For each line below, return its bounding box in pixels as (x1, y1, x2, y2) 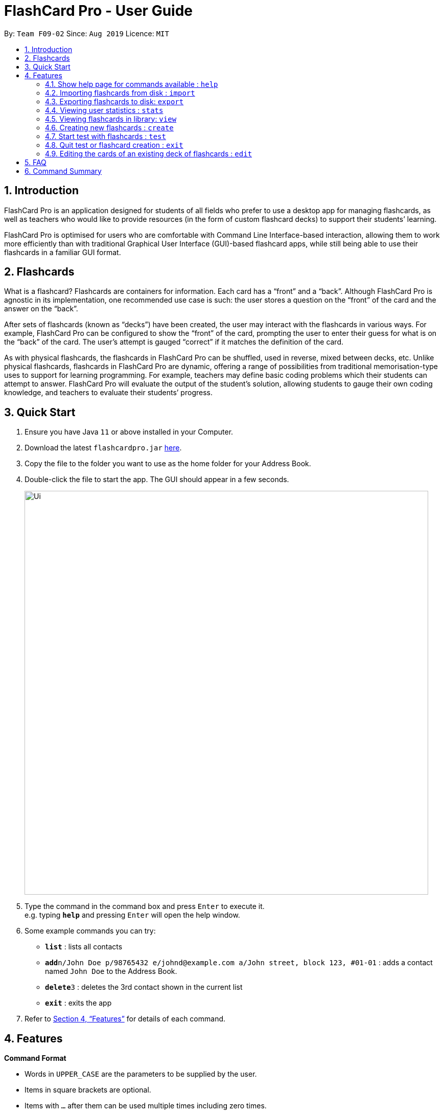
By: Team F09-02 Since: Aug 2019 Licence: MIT (4, 29, 169, 38)
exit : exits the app (45, 998, 112, 1008)
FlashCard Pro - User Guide (4, 2, 193, 19)
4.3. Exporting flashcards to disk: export (45, 97, 184, 106)
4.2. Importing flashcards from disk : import (45, 88, 195, 97)
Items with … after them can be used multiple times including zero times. (25, 1101, 267, 1110)
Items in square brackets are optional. (25, 1085, 151, 1095)
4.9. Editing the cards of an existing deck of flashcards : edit (45, 149, 252, 158)
